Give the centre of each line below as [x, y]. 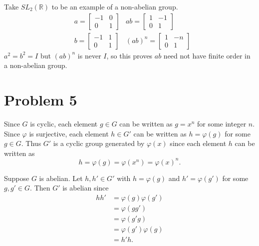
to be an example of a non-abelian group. [115, 6]
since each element [198, 143]
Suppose [17, 178]
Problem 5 [41, 100]
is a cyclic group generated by [99, 143]
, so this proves [129, 55]
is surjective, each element [69, 133]
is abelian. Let [61, 178]
